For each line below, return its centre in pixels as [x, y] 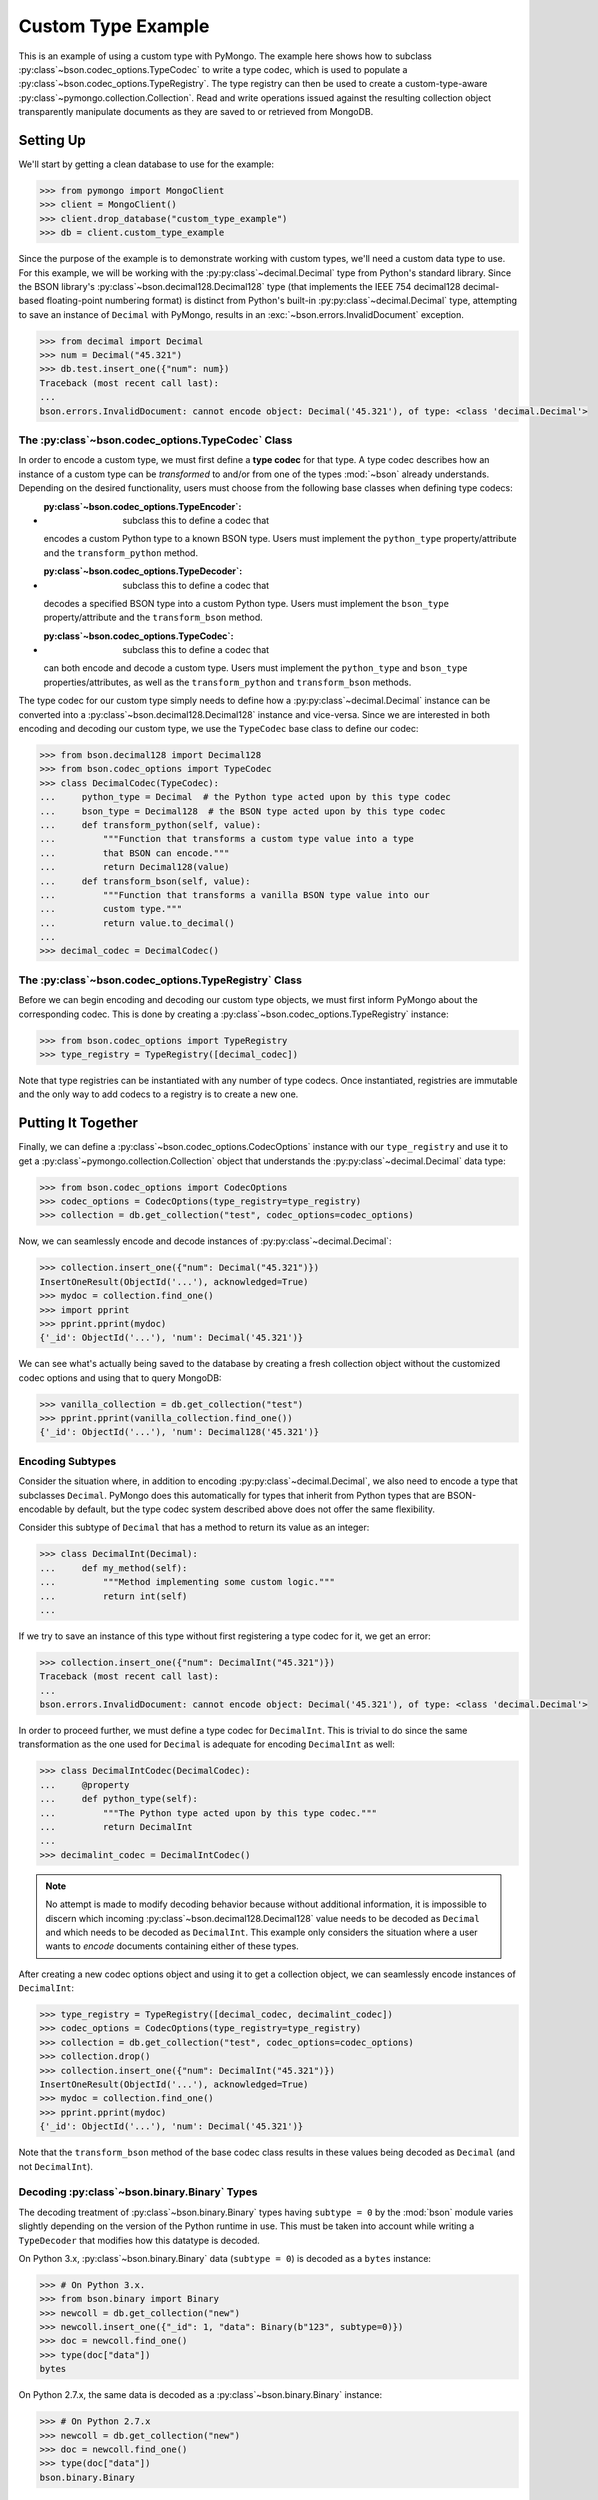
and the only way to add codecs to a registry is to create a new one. [158, 1094]
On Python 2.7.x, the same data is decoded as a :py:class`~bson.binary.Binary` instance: [200, 2395]
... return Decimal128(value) [134, 867]
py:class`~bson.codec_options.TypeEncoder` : [142, 506]
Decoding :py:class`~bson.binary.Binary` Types [138, 2192]
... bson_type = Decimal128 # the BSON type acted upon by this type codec [242, 811]
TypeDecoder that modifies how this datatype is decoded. [139, 2240]
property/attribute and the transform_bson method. [153, 617]
